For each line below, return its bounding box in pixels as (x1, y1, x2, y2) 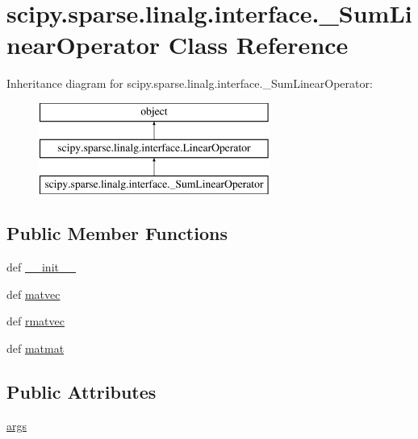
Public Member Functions (6, 221, 228, 246)
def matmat (6, 339, 65, 356)
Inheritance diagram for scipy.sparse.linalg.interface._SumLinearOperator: (6, 75, 373, 92)
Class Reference (168, 28, 349, 61)
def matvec (6, 285, 61, 302)
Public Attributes (6, 379, 157, 404)
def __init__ (6, 259, 76, 275)
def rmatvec (6, 313, 65, 329)
